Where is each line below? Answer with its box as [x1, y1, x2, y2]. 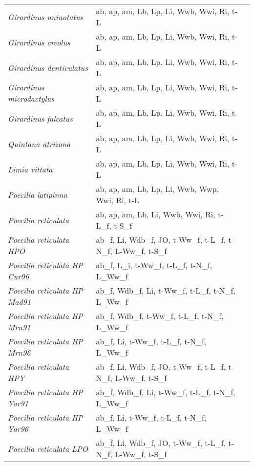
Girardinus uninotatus [8, 11, 83, 22]
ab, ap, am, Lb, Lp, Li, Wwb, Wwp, [96, 183, 219, 194]
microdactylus [8, 93, 54, 104]
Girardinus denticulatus [8, 62, 88, 73]
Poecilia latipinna [8, 189, 67, 200]
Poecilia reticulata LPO [8, 443, 88, 454]
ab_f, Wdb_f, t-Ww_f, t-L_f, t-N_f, [96, 310, 224, 321]
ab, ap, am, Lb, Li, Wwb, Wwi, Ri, [96, 209, 215, 220]
